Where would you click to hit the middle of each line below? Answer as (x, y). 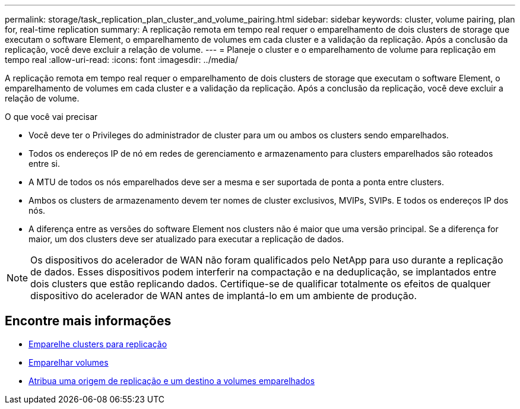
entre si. (44, 164)
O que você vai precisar (51, 117)
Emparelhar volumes (69, 362)
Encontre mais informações (88, 321)
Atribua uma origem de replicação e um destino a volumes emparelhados (172, 381)
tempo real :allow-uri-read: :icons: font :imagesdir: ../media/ (121, 60)
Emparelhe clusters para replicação (98, 344)
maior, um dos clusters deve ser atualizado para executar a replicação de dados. (186, 239)
